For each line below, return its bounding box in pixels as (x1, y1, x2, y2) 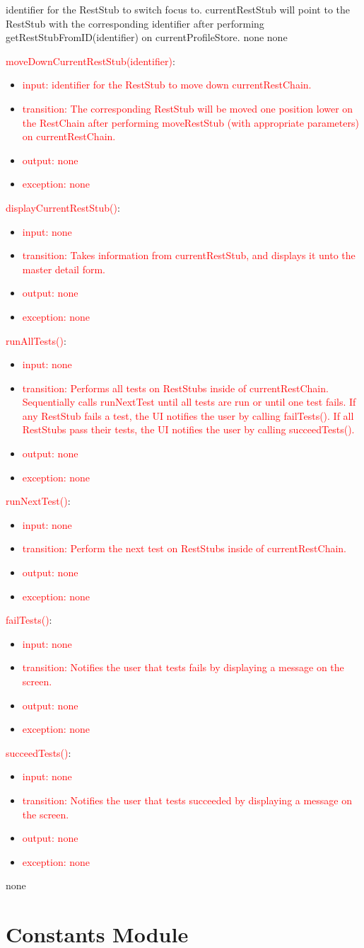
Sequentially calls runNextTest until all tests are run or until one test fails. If (22, 394, 356, 409)
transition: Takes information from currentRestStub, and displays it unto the (22, 248, 356, 263)
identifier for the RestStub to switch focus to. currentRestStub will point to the (6, 2, 350, 16)
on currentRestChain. (22, 129, 116, 144)
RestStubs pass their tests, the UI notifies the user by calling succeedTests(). (22, 422, 355, 437)
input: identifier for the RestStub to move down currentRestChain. (22, 77, 312, 92)
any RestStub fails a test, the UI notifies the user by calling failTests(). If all (22, 408, 354, 423)
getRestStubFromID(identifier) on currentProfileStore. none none (6, 30, 288, 45)
